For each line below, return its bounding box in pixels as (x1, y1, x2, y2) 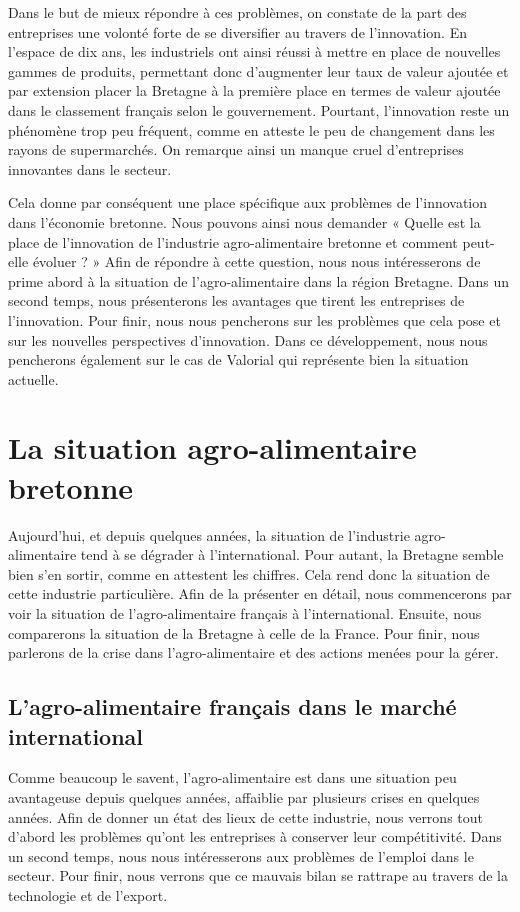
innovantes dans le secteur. (8, 158, 172, 179)
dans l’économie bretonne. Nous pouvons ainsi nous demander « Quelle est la (8, 211, 481, 232)
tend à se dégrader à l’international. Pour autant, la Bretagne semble (80, 544, 504, 565)
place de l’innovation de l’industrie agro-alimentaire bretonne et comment (8, 231, 458, 252)
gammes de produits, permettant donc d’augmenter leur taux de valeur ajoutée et (8, 60, 509, 81)
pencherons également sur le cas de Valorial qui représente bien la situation (8, 349, 469, 370)
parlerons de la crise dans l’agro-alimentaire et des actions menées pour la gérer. (8, 642, 499, 663)
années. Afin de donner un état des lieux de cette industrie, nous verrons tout (8, 806, 483, 827)
